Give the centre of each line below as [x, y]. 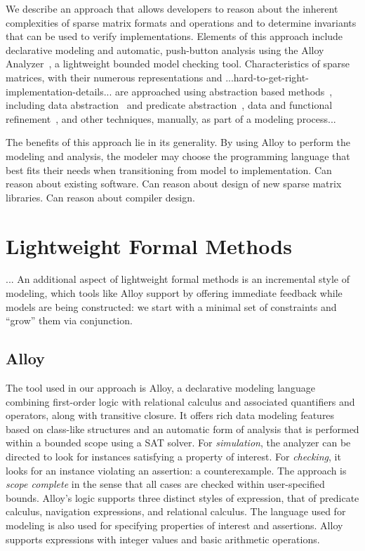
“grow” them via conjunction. [69, 320]
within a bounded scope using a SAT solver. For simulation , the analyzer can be [178, 443]
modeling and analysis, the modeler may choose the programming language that [178, 155]
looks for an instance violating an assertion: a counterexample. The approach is [176, 470]
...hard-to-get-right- [267, 77]
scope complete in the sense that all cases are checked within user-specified [165, 484]
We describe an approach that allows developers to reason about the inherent [172, 8]
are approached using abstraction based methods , [224, 91]
